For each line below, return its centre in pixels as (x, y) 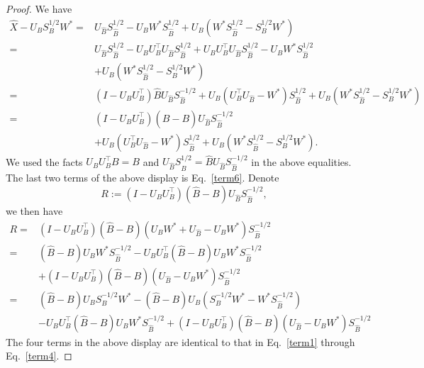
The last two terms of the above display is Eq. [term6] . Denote (143, 178)
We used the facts (44, 161)
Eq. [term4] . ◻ (39, 356)
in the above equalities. (301, 161)
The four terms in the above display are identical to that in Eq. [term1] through (180, 341)
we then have (34, 210)
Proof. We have (39, 9)
